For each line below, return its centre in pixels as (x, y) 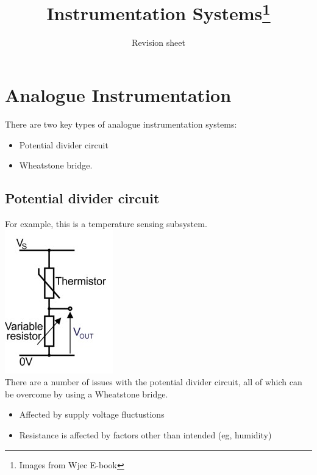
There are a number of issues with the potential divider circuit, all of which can (154, 382)
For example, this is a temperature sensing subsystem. (106, 223)
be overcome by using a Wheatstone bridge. (87, 393)
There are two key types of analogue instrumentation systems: (121, 124)
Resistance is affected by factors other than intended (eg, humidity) (145, 434)
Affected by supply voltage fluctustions (92, 414)
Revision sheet (158, 42)
